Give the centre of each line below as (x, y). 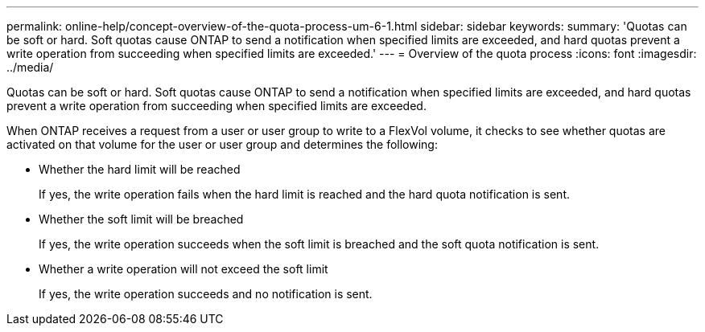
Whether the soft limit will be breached (141, 219)
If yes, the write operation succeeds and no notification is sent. (206, 294)
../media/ (30, 67)
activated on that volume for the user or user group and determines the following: (222, 144)
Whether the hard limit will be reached (140, 169)
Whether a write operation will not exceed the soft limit (183, 269)
